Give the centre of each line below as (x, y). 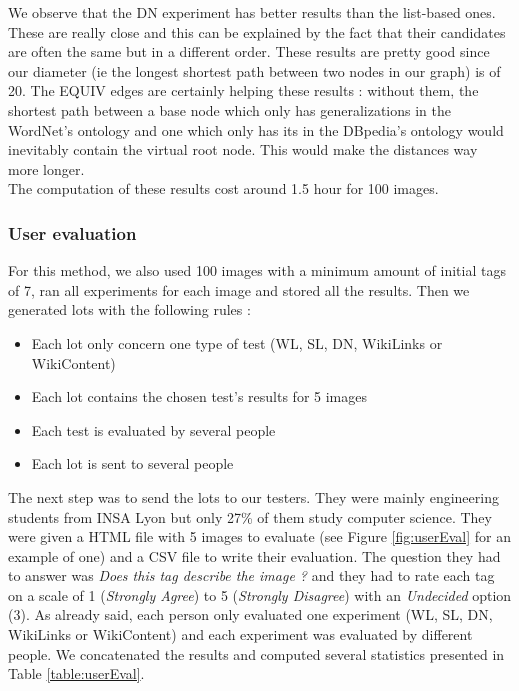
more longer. (46, 168)
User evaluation (72, 232)
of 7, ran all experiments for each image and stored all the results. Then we (239, 289)
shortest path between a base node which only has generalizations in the (230, 109)
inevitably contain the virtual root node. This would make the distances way (243, 149)
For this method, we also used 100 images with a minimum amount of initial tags (257, 270)
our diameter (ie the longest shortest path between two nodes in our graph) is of (254, 70)
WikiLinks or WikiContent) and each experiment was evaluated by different (240, 634)
